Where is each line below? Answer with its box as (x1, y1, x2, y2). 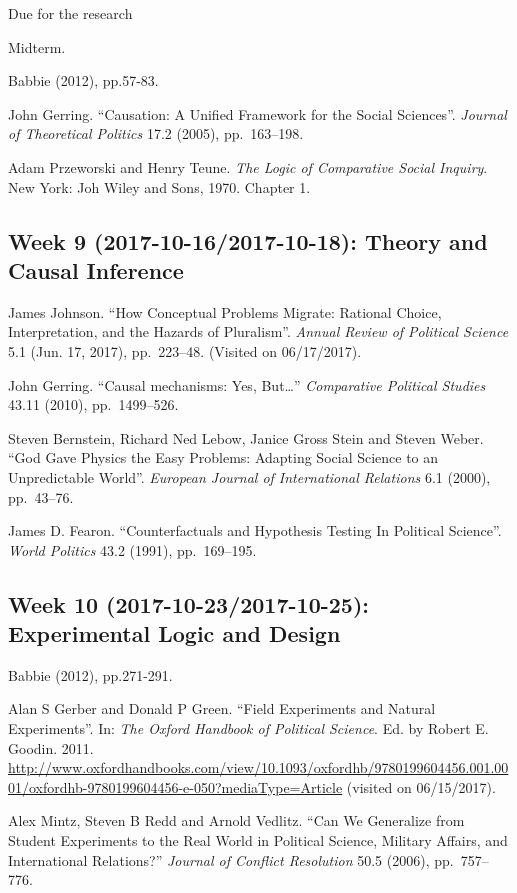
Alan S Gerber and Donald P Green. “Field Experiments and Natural (8, 698, 436, 719)
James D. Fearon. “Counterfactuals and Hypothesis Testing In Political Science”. (8, 520, 502, 541)
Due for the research (8, 3, 133, 23)
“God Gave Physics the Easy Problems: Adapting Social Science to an (8, 447, 439, 468)
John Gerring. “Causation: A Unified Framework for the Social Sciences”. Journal (8, 103, 507, 124)
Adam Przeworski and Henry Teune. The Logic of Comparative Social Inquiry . (8, 156, 488, 177)
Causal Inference (8, 254, 184, 285)
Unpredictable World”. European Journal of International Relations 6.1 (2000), (8, 466, 491, 487)
